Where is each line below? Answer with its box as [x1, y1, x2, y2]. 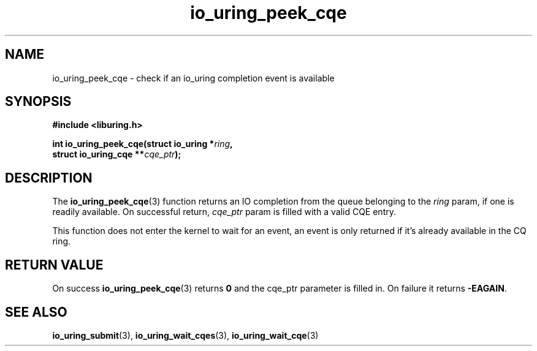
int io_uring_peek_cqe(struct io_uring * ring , [52, 138, 233, 149]
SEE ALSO [5, 304, 67, 320]
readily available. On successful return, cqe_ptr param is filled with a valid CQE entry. [52, 206, 396, 217]
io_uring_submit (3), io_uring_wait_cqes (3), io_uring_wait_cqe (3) [52, 330, 319, 341]
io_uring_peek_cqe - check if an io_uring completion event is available [52, 72, 335, 83]
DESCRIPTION [5, 170, 93, 186]
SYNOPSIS [5, 94, 72, 110]
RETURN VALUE [5, 257, 104, 273]
